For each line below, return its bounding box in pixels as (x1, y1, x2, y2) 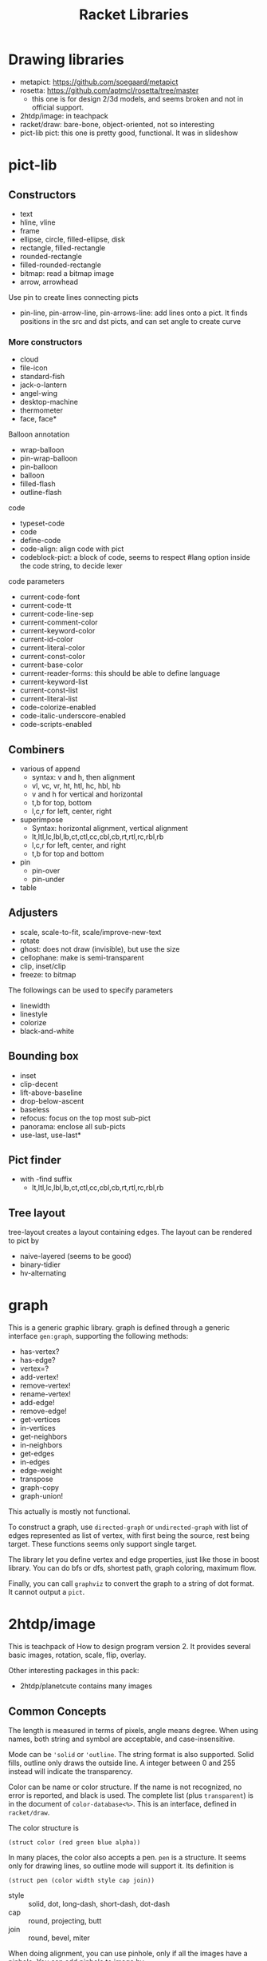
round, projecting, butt (28, 1915, 102, 1925)
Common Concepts (8, 1704, 107, 1718)
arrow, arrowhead (19, 277, 78, 286)
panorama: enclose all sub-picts (19, 1121, 126, 1131)
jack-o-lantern (19, 380, 68, 389)
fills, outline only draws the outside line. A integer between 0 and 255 (8, 1758, 236, 1767)
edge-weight (19, 1466, 62, 1476)
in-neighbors (19, 1440, 63, 1450)
